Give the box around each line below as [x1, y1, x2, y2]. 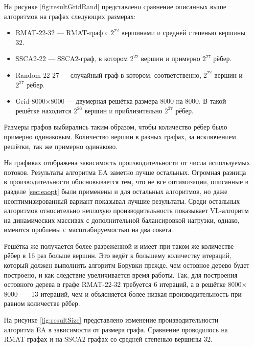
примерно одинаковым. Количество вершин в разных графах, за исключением [4, 131, 236, 141]
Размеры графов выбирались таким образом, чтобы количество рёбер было [4, 122, 227, 132]
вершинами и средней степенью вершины [121, 27, 246, 38]
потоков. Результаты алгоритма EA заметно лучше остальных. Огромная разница [4, 167, 246, 177]
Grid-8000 [15, 96, 46, 106]
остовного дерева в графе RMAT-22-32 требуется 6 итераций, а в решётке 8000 [4, 279, 242, 289]
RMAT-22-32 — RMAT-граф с [15, 27, 109, 38]
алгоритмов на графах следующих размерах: [4, 11, 136, 21]
